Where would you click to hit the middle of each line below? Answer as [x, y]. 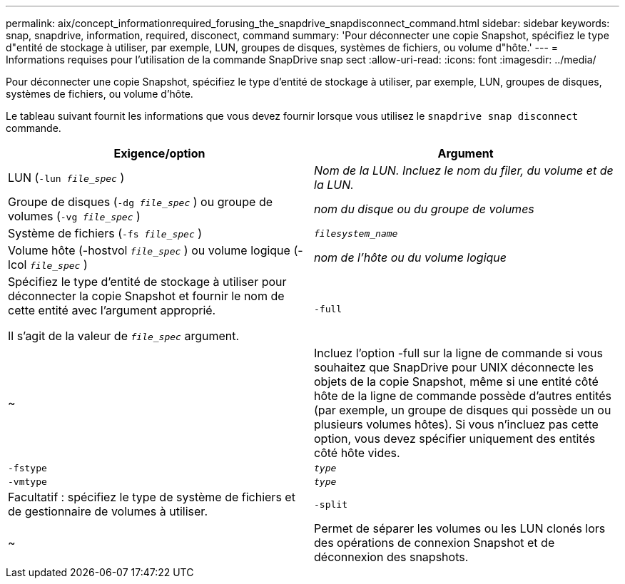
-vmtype [27, 482]
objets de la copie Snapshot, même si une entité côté [456, 381]
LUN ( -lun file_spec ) [66, 178]
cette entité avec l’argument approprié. [112, 310]
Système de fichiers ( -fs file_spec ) [105, 233]
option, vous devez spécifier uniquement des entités [455, 439]
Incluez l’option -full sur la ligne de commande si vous [458, 353]
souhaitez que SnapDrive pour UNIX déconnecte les [454, 367]
